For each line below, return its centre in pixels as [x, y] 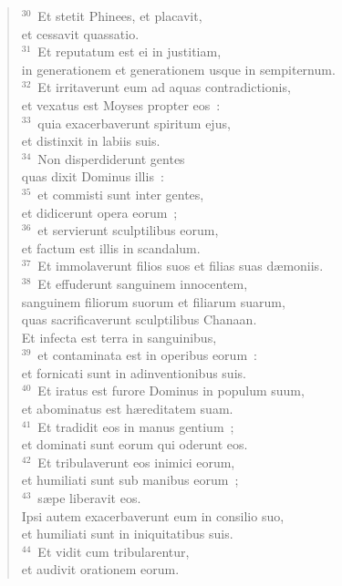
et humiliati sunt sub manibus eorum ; [130, 480]
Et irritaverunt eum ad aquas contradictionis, [164, 87]
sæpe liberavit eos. [89, 498]
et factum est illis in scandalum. [111, 247]
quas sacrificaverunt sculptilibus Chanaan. [139, 319]
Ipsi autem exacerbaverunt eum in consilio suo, [153, 515]
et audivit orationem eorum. [100, 569]
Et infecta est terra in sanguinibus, [119, 337]
